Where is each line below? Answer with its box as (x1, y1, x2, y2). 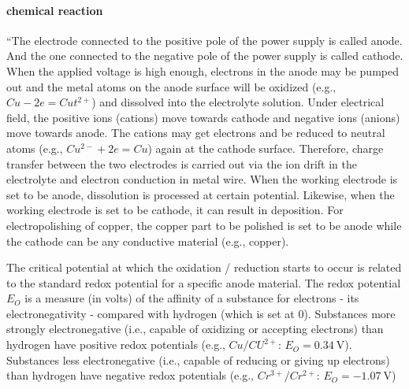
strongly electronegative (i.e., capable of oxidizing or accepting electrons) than (6, 320, 384, 337)
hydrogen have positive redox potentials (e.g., (6, 336, 225, 353)
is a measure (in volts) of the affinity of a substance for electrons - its (24, 290, 359, 306)
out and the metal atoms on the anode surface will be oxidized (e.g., (6, 78, 336, 94)
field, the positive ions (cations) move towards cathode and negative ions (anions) (6, 109, 400, 125)
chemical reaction (6, 2, 103, 18)
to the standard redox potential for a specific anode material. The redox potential (6, 274, 401, 291)
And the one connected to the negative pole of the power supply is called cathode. (6, 47, 403, 64)
